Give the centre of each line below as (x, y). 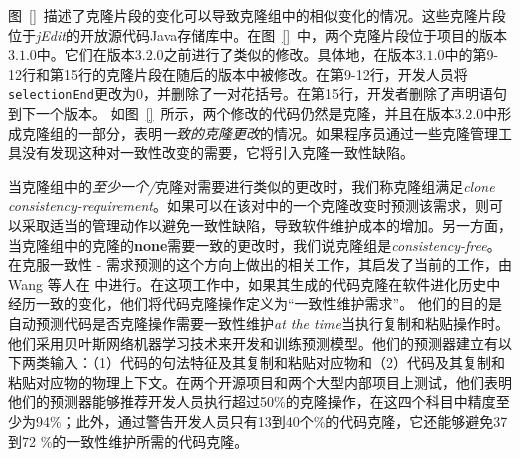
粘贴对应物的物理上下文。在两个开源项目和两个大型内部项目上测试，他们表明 (260, 381)
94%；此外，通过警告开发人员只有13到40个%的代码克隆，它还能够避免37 (271, 420)
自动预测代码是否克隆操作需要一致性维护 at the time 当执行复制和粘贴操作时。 (258, 322)
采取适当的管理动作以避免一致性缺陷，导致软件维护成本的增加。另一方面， (266, 225)
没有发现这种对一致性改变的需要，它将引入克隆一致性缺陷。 (217, 152)
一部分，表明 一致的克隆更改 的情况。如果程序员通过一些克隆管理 (287, 132)
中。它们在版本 (85, 54)
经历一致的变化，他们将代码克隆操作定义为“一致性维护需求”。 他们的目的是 (255, 303)
